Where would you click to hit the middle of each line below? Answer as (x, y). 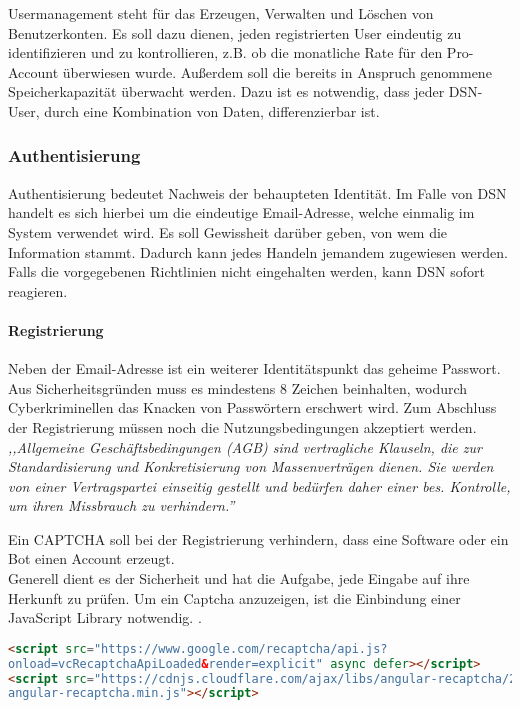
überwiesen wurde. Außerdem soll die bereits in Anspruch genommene (277, 71)
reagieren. (38, 290)
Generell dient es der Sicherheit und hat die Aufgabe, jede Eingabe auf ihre (239, 578)
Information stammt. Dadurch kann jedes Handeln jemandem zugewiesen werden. (258, 251)
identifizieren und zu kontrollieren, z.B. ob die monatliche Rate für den (225, 52)
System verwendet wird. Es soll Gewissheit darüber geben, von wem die (228, 231)
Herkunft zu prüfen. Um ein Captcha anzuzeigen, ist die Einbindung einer (234, 597)
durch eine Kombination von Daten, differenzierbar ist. (212, 110)
